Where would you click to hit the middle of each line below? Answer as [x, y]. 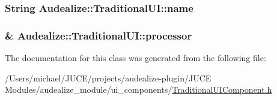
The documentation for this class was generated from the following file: [135, 58]
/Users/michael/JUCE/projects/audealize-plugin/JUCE [108, 78]
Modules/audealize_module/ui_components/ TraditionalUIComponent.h [138, 90]
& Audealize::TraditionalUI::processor [99, 35]
